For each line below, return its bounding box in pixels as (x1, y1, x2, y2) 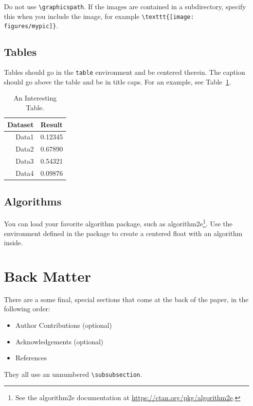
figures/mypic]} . (4, 20, 58, 31)
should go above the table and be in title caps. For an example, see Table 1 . (4, 76, 231, 86)
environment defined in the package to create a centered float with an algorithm (4, 228, 243, 238)
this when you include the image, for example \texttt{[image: (4, 11, 194, 21)
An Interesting (13, 93, 57, 103)
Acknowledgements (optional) (15, 336, 104, 346)
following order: (4, 304, 50, 314)
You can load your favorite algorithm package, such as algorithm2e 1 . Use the (4, 217, 233, 228)
